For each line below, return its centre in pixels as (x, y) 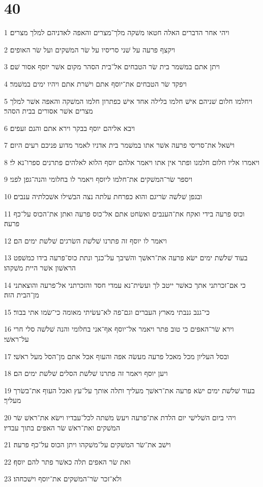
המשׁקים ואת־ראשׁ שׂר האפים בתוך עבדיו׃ (62, 427)
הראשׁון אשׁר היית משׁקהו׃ (40, 268)
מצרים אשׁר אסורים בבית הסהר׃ (49, 111)
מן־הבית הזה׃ (22, 295)
